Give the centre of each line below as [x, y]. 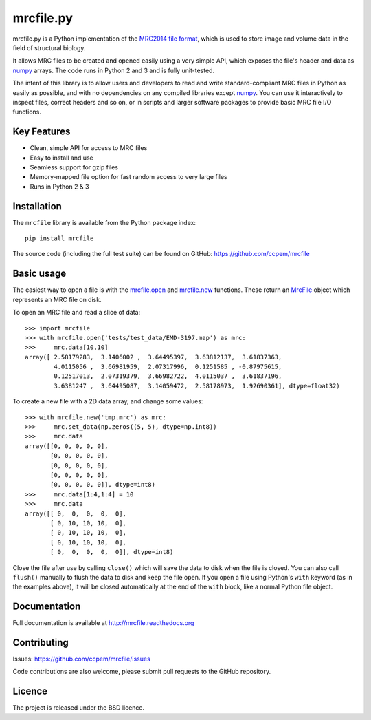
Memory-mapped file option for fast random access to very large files [128, 177]
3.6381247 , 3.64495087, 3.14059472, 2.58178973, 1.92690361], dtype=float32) [197, 386]
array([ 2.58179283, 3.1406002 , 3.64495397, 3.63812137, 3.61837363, [154, 357]
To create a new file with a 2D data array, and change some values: [108, 401]
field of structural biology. [49, 47]
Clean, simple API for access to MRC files [89, 148]
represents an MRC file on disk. [57, 299]
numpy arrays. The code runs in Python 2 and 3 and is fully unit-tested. [114, 70]
